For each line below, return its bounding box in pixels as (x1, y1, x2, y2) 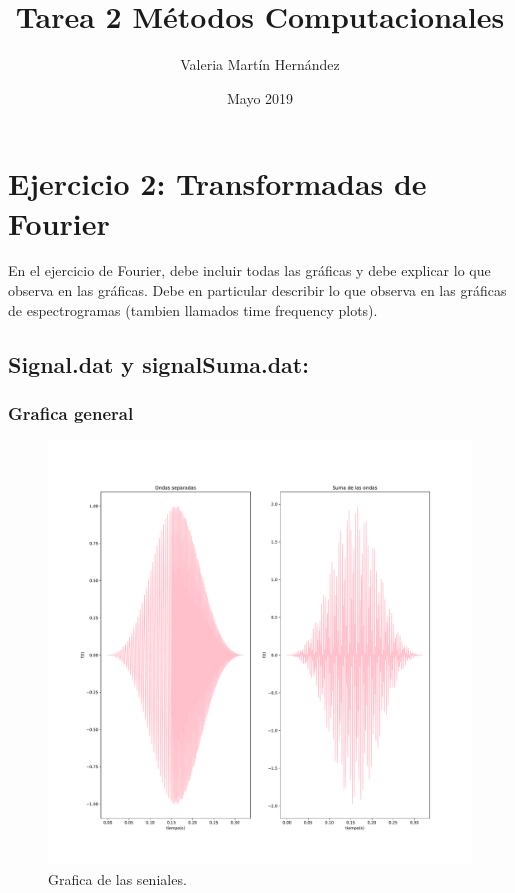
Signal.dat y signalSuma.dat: (8, 348, 309, 379)
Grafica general (8, 400, 134, 425)
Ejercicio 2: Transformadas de (8, 163, 427, 204)
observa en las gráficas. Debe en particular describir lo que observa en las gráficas (8, 280, 507, 301)
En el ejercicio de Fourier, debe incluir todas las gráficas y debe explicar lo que (8, 260, 491, 281)
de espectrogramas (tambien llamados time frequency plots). (8, 299, 378, 320)
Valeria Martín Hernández (180, 54, 340, 75)
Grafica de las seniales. (48, 868, 187, 889)
